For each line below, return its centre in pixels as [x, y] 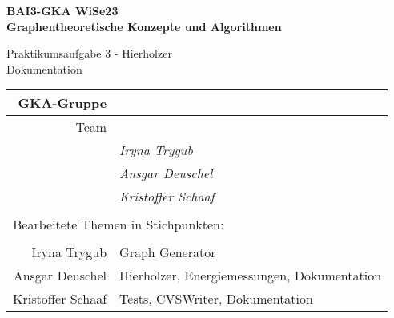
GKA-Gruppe [62, 103]
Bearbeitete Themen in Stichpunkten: [119, 225]
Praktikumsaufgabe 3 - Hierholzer [89, 53]
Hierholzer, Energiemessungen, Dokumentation [251, 276]
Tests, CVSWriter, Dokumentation [216, 299]
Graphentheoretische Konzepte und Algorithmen [144, 26]
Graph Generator [168, 252]
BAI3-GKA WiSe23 [62, 10]
